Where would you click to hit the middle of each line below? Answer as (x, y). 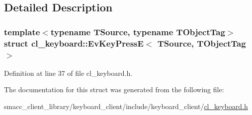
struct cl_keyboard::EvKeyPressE (74, 43)
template (22, 31)
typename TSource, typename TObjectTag (138, 31)
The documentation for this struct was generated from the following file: (114, 89)
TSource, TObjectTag (202, 43)
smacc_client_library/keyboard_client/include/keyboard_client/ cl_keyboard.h (126, 106)
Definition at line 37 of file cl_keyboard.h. (68, 73)
